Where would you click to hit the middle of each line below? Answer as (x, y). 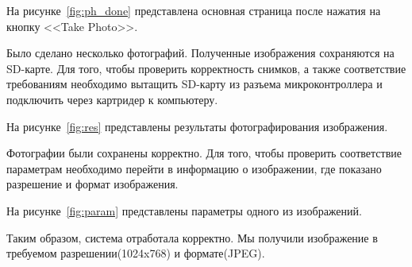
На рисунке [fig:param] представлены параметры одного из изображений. (184, 210)
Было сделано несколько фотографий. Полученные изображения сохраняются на (200, 53)
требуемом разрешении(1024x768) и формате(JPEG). (136, 253)
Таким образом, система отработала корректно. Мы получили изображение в (192, 237)
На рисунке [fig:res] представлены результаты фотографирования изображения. (197, 126)
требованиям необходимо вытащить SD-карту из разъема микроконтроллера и (194, 84)
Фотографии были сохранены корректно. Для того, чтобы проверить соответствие (204, 153)
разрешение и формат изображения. (92, 184)
